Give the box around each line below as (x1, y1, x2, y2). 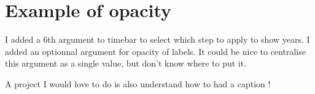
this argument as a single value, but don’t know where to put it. (5, 57, 247, 70)
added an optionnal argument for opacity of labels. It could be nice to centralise (5, 45, 306, 57)
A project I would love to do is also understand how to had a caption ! (5, 77, 271, 90)
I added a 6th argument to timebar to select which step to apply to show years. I (5, 33, 310, 46)
